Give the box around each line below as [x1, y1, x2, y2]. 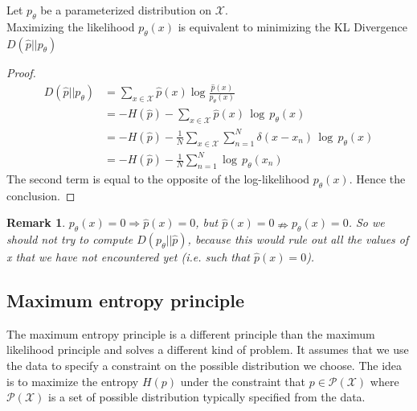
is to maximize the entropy [6, 372, 139, 389]
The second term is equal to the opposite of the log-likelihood [6, 170, 310, 187]
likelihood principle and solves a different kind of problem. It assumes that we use [6, 341, 409, 358]
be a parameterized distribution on [40, 2, 212, 18]
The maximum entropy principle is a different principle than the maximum [6, 325, 375, 342]
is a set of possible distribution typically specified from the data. [48, 388, 366, 405]
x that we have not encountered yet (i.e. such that [6, 249, 250, 265]
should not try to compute [6, 231, 133, 248]
